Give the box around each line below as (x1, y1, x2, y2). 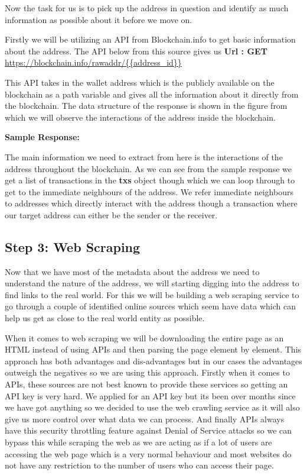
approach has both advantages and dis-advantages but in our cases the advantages (5, 354, 302, 367)
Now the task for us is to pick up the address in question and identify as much (5, 2, 289, 14)
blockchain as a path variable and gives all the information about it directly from (5, 88, 299, 100)
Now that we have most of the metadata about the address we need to (5, 265, 260, 277)
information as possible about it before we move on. (5, 13, 192, 25)
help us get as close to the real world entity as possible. (5, 312, 205, 324)
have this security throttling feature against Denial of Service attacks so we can (5, 424, 292, 437)
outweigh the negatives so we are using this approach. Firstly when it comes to (5, 366, 290, 379)
